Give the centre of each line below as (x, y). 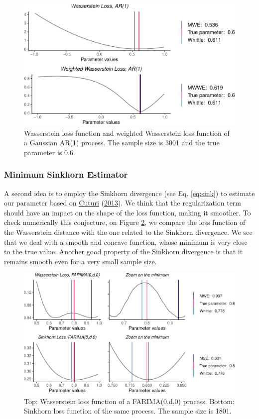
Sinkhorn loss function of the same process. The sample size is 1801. (128, 411)
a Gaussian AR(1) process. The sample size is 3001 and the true (122, 143)
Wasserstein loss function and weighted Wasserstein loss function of (127, 133)
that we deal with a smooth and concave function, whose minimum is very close (126, 242)
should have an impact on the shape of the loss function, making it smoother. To (128, 212)
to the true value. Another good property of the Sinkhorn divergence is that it (124, 252)
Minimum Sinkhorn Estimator (66, 174)
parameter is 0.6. (50, 152)
